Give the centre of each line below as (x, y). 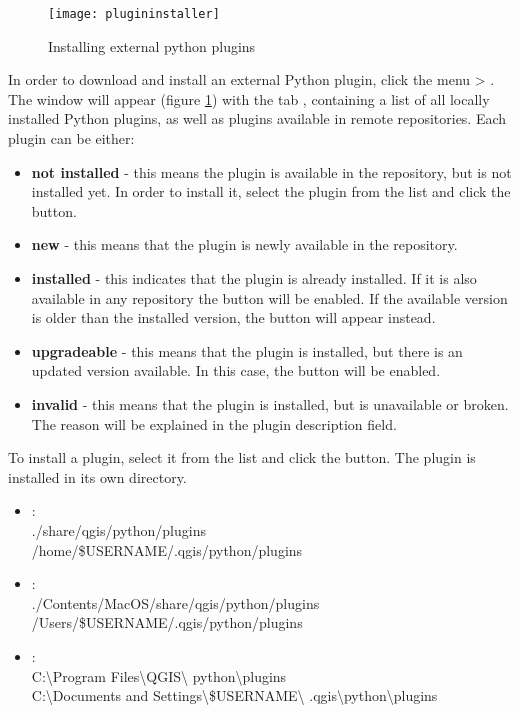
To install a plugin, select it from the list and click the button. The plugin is (242, 457)
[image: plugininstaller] (134, 14)
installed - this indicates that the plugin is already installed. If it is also (254, 278)
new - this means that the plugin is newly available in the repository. (244, 244)
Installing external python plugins (152, 45)
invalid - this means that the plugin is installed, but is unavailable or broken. (270, 403)
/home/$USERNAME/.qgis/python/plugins (167, 549)
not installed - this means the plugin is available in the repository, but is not (271, 171)
